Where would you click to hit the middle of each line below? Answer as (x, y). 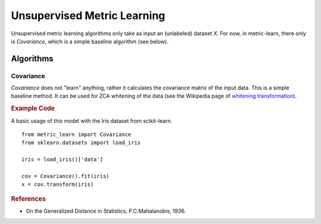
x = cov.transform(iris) (58, 184)
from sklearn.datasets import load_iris (81, 143)
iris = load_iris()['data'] (62, 160)
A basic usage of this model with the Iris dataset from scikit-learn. (92, 121)
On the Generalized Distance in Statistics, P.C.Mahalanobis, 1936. (106, 211)
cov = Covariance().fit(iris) (66, 176)
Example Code (33, 108)
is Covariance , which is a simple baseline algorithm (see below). (90, 41)
